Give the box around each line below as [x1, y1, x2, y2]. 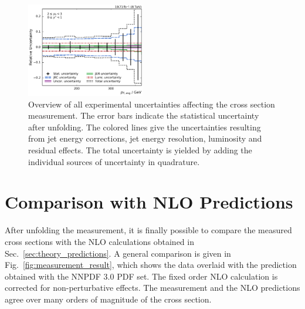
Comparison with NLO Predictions [5, 190, 293, 214]
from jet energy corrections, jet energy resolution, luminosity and [28, 132, 262, 145]
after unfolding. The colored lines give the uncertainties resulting [28, 120, 261, 133]
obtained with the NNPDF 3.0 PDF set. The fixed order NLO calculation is [5, 270, 278, 282]
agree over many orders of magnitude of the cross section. [5, 293, 212, 305]
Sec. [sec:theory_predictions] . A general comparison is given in [5, 247, 231, 259]
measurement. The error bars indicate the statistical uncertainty [28, 109, 259, 122]
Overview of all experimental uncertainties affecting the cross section [28, 98, 275, 110]
